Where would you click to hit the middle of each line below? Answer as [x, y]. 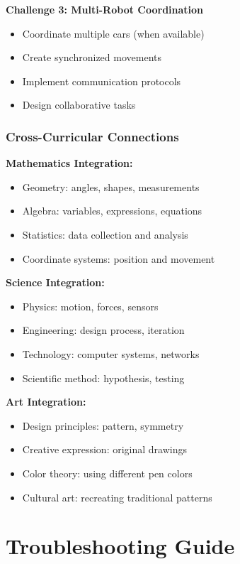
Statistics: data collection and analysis [105, 234]
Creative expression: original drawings [104, 449]
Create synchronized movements [92, 57]
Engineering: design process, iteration [103, 330]
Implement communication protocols [102, 81]
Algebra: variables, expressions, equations [112, 211]
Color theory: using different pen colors [107, 473]
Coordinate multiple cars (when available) [113, 33]
